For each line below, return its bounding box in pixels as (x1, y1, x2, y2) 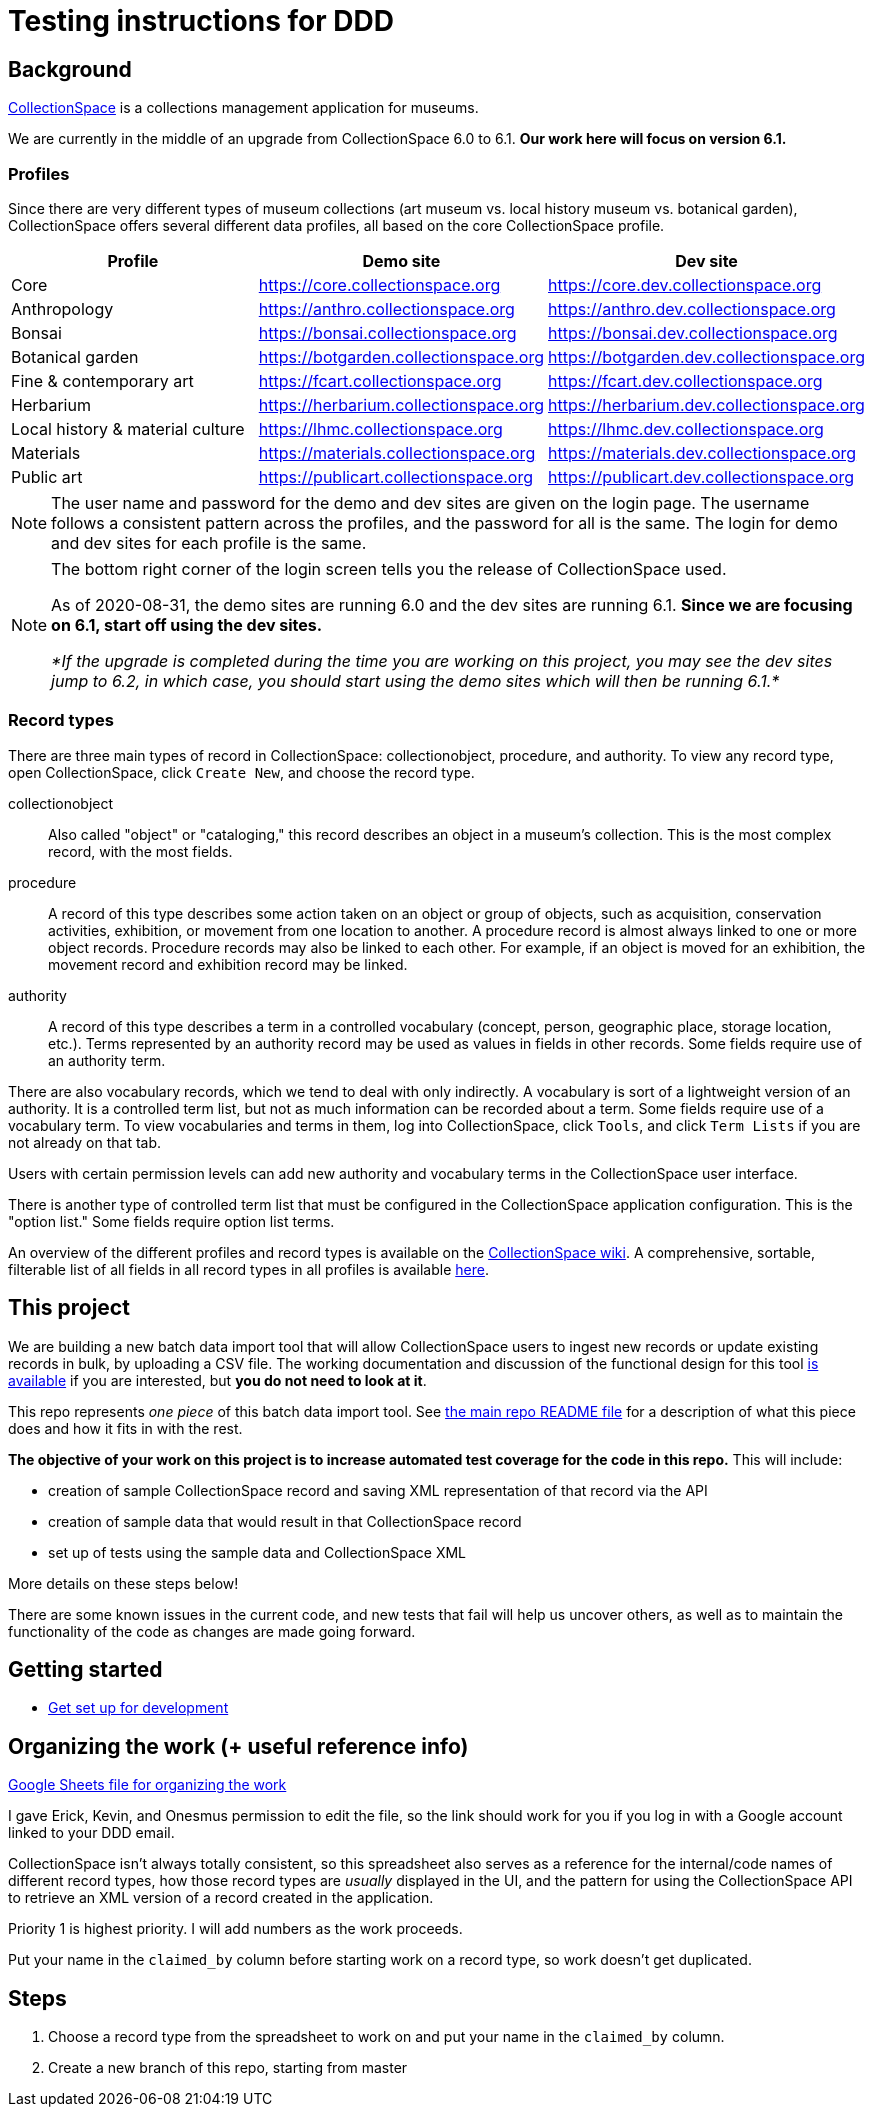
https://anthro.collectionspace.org (258, 298, 515, 319)
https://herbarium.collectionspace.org (258, 394, 544, 415)
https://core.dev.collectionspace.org (548, 274, 822, 295)
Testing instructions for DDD (8, 4, 394, 38)
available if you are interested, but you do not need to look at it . (8, 1371, 427, 1389)
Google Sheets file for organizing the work (8, 1776, 287, 1794)
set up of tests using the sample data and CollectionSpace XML (48, 1543, 467, 1561)
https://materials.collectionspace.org (258, 442, 536, 463)
